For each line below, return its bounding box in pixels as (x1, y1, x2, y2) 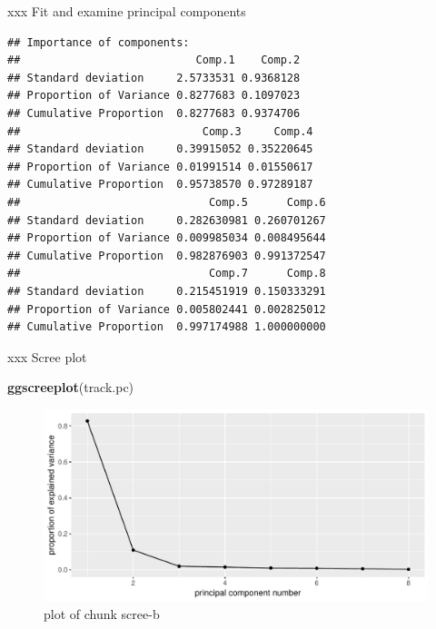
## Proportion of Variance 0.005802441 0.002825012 (7, 302, 326, 316)
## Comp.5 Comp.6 (7, 195, 326, 209)
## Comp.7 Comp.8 (7, 267, 326, 280)
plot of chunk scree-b (44, 604, 160, 624)
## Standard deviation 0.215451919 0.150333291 (7, 284, 326, 298)
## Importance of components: (7, 35, 190, 49)
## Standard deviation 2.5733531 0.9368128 (7, 71, 301, 84)
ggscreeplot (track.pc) (7, 378, 134, 397)
